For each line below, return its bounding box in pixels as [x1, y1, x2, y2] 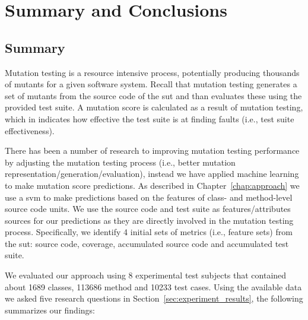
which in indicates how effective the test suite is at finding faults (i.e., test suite [5, 112, 294, 125]
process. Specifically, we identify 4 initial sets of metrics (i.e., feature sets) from [5, 226, 293, 238]
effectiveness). [5, 124, 55, 137]
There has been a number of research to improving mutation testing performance [5, 144, 300, 157]
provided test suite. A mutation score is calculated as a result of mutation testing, [5, 101, 303, 113]
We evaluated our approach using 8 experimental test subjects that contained [5, 269, 287, 281]
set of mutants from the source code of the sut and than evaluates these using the [5, 89, 302, 102]
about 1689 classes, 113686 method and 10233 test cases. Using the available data [5, 280, 302, 293]
